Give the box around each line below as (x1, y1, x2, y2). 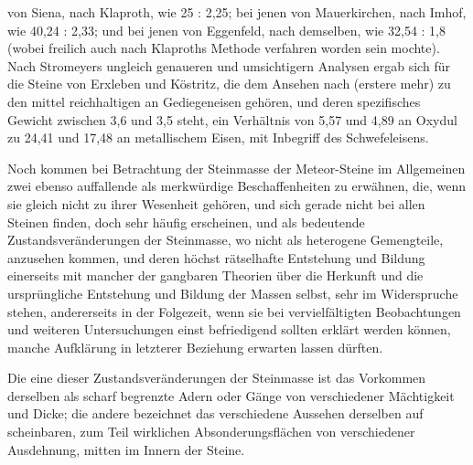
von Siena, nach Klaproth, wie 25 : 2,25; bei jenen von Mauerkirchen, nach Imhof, (7, 3, 467, 21)
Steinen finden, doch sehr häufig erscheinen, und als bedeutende (7, 212, 365, 231)
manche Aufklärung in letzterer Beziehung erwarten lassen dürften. (7, 337, 383, 356)
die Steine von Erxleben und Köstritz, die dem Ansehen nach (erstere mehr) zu (7, 74, 451, 93)
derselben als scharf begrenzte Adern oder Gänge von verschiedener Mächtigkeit (7, 386, 455, 405)
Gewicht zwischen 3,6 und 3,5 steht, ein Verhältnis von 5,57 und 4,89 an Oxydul (7, 110, 457, 129)
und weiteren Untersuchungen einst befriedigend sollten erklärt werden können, (7, 320, 451, 339)
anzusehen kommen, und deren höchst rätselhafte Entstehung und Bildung (7, 248, 425, 267)
